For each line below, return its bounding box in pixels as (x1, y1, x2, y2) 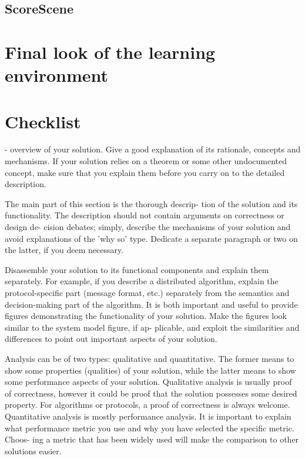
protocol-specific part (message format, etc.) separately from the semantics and (5, 287, 290, 298)
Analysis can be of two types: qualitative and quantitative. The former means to (5, 352, 294, 364)
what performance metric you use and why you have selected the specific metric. (5, 421, 294, 434)
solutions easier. (5, 444, 62, 457)
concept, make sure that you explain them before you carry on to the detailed (5, 166, 285, 178)
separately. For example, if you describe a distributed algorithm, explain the (5, 275, 279, 287)
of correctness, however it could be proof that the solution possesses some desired (5, 387, 297, 399)
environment (5, 63, 109, 87)
